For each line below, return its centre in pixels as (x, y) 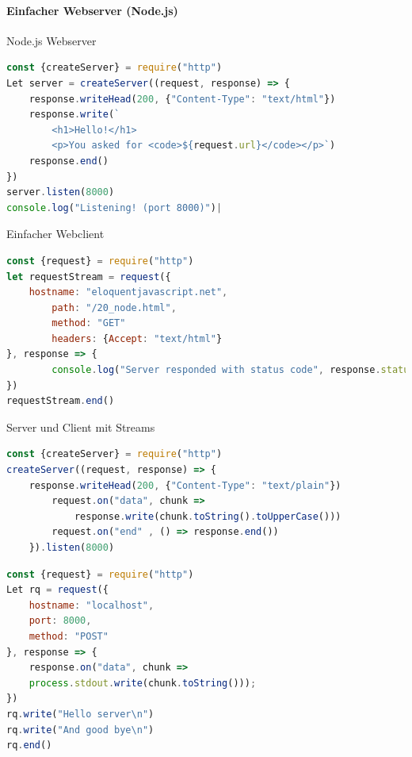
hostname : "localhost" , (92, 605)
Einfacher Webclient (55, 234)
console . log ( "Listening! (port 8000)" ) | (114, 208)
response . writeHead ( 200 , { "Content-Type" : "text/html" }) (182, 99)
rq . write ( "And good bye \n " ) (80, 730)
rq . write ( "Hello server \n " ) (80, 714)
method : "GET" (89, 323)
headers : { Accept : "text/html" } (137, 338)
